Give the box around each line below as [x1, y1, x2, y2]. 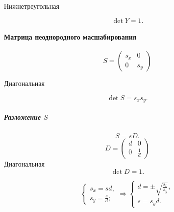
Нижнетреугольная [4, 1, 59, 11]
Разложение [4, 112, 41, 122]
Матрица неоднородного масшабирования [4, 32, 137, 42]
